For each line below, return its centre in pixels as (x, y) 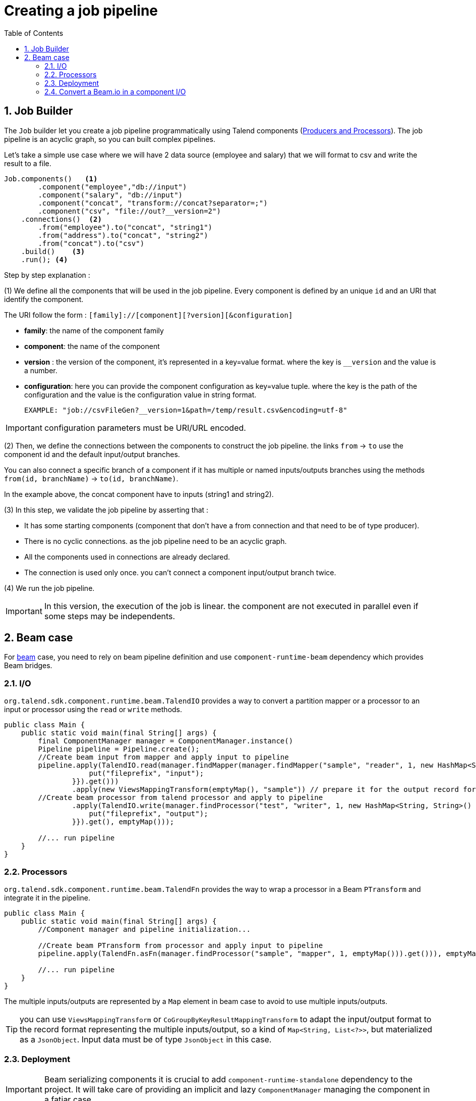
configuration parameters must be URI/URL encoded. (145, 428)
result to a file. (28, 163)
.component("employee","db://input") (112, 187)
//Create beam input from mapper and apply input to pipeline (163, 757)
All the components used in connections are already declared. (127, 557)
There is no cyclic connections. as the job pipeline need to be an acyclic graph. (156, 541)
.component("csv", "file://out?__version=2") (129, 211)
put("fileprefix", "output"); (148, 814)
